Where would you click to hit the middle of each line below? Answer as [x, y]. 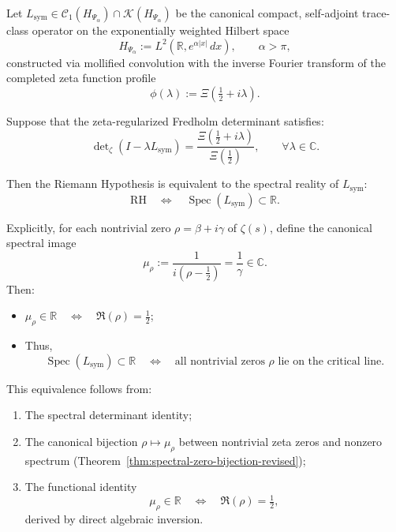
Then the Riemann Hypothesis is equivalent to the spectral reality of [173, 184]
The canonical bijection [81, 441]
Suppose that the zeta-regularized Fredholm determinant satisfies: [165, 120]
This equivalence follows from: [79, 388]
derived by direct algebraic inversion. [114, 519]
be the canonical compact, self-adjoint [267, 13]
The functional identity [81, 487]
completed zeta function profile [81, 78]
